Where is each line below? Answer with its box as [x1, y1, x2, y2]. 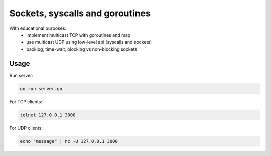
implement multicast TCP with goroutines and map [26, 32, 131, 38]
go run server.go [20, 86, 63, 91]
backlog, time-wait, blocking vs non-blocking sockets [26, 46, 138, 52]
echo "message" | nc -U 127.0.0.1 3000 [20, 138, 118, 144]
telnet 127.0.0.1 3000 [20, 112, 76, 118]
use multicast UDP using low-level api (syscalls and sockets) [26, 39, 152, 45]
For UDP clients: [9, 125, 43, 131]
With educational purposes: [9, 25, 67, 31]
